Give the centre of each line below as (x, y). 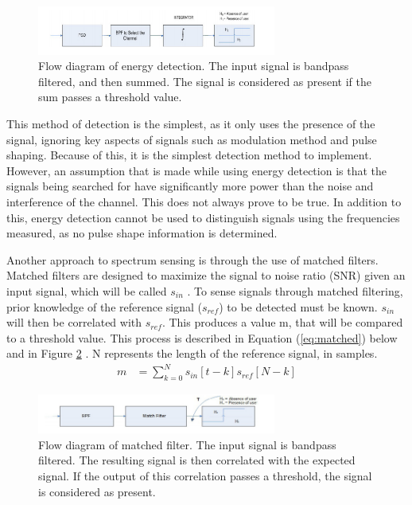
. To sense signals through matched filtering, (295, 290)
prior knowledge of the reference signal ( (105, 306)
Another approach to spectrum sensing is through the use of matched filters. (192, 259)
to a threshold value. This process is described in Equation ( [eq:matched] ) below (202, 337)
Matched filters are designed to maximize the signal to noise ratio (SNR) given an (206, 275)
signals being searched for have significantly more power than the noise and (190, 186)
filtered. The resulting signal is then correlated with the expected (197, 460)
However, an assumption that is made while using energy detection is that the (196, 170)
